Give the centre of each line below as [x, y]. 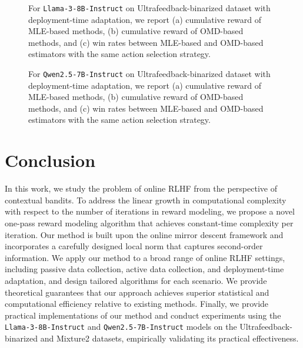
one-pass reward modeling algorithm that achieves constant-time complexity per [149, 222]
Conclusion [50, 160]
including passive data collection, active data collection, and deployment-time [144, 269]
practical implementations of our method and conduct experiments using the [143, 315]
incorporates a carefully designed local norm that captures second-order [134, 246]
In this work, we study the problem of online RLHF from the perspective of [141, 188]
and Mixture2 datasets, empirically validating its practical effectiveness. [169, 338]
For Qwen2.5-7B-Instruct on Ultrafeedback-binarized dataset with [149, 74]
